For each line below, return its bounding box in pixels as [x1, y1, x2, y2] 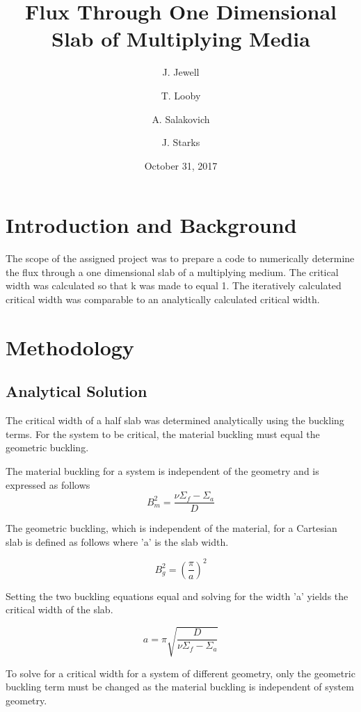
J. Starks [161, 135, 200, 149]
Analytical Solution [6, 380, 147, 402]
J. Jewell [162, 65, 200, 79]
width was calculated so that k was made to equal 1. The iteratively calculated [6, 278, 342, 293]
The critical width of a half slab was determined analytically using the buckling [6, 413, 344, 428]
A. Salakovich [152, 111, 210, 126]
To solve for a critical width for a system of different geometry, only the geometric [6, 665, 355, 680]
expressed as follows [6, 477, 90, 492]
